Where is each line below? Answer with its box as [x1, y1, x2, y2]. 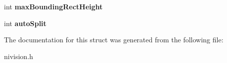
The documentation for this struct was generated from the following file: [4, 34, 224, 45]
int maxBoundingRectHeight [4, 1, 103, 11]
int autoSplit [4, 18, 47, 28]
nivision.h [4, 51, 33, 61]
